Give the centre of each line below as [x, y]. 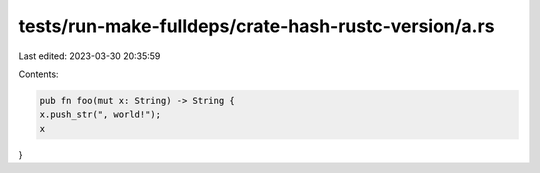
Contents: [38, 74]
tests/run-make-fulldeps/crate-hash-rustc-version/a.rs [256, 26]
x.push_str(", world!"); [100, 114]
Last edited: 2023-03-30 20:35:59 [89, 56]
